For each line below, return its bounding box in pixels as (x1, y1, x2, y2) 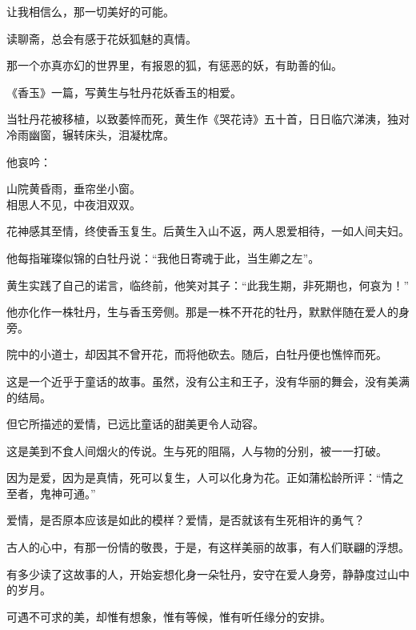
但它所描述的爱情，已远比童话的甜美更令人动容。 (6, 415, 264, 432)
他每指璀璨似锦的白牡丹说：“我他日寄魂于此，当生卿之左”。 (6, 249, 320, 266)
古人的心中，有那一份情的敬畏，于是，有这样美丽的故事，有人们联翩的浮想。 (6, 539, 410, 556)
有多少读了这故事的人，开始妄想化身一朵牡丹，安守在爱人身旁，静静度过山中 (6, 565, 410, 582)
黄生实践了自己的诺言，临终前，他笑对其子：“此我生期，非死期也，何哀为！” (6, 276, 410, 293)
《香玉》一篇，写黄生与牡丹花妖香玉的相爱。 (6, 83, 242, 100)
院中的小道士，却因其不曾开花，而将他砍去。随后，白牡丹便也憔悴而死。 (6, 346, 387, 363)
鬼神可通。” (39, 484, 96, 501)
